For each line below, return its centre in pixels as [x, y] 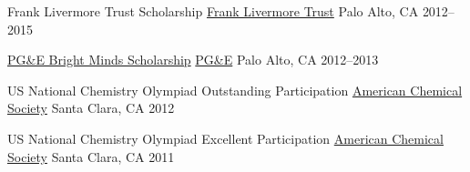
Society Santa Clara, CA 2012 [91, 108]
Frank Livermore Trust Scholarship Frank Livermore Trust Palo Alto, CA [213, 11]
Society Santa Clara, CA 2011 [91, 156]
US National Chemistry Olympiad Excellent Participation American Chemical [225, 138]
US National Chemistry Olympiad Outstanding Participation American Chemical [235, 90]
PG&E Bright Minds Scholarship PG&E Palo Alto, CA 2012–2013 [193, 60]
